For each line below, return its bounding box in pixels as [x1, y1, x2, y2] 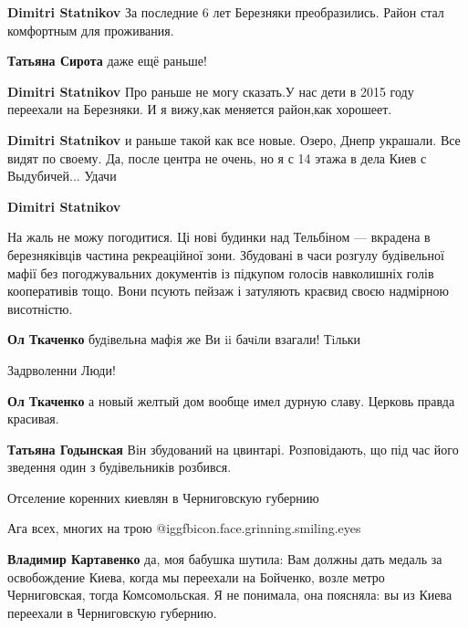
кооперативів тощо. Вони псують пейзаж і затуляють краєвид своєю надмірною [7, 281, 449, 300]
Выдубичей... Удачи [7, 166, 117, 185]
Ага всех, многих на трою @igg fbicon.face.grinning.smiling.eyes [7, 518, 361, 538]
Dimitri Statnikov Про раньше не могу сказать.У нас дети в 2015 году [7, 81, 414, 100]
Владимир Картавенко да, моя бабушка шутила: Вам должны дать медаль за [7, 549, 442, 569]
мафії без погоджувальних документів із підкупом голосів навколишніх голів [7, 263, 434, 282]
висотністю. [7, 298, 73, 318]
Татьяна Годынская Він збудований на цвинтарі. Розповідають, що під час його [7, 439, 459, 458]
